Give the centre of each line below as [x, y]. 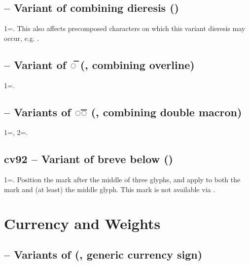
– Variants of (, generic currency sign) [103, 254]
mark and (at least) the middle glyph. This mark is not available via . [110, 189]
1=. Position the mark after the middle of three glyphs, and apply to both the [122, 180]
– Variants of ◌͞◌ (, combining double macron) [123, 112]
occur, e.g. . [22, 38]
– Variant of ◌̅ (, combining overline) [99, 64]
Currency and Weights [82, 223]
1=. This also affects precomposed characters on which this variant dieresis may [125, 28]
